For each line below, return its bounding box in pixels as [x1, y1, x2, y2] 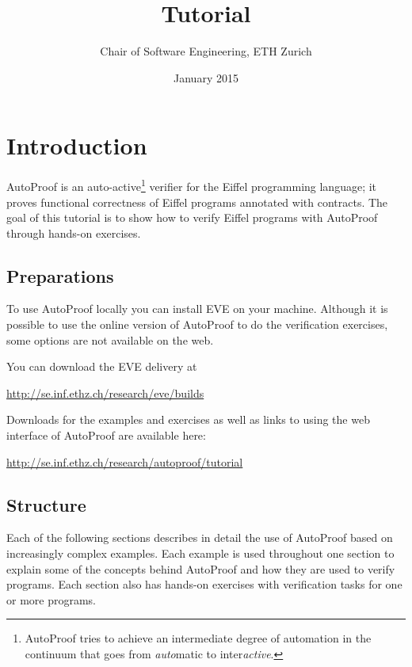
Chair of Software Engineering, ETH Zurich [100, 43, 312, 59]
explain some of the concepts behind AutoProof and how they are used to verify [6, 560, 395, 577]
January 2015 [174, 69, 238, 86]
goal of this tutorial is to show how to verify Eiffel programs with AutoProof [6, 209, 378, 226]
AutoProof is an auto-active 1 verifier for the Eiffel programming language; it [6, 176, 377, 194]
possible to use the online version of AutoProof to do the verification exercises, [6, 316, 388, 333]
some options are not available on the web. [6, 331, 214, 348]
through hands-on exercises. [6, 224, 141, 241]
